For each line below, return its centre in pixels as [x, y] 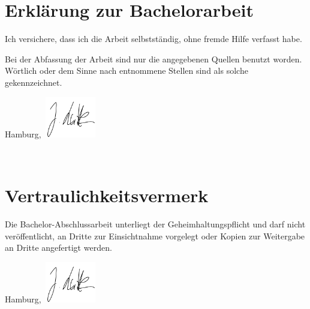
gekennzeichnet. [34, 82]
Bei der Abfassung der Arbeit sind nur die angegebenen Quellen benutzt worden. [154, 58]
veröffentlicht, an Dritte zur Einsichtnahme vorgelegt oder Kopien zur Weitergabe [155, 235]
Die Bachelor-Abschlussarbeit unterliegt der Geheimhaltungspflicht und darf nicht [155, 224]
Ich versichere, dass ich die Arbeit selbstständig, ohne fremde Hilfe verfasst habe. [154, 39]
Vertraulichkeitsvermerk [107, 195]
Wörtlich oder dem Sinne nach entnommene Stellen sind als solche [127, 70]
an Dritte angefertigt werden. [58, 247]
